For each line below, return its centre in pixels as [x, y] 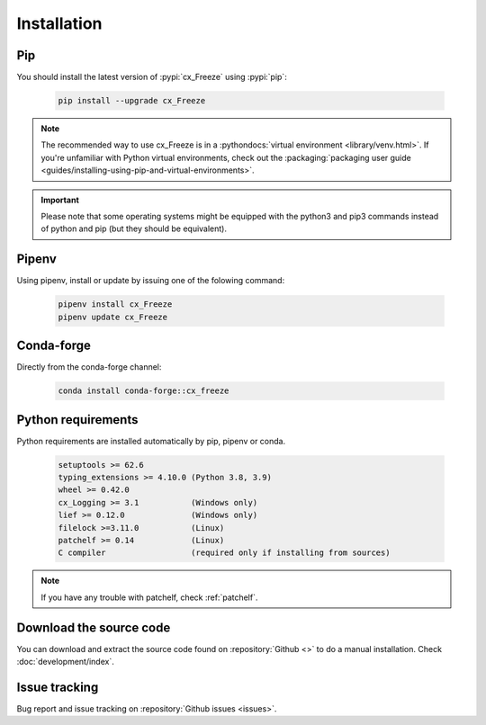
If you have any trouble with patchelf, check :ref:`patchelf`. [149, 597]
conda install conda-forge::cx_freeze [144, 391]
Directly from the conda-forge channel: [89, 367]
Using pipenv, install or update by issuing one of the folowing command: [151, 281]
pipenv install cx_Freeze [115, 304]
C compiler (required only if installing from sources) [224, 553]
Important [60, 200]
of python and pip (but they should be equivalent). [134, 228]
